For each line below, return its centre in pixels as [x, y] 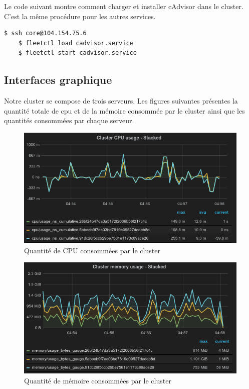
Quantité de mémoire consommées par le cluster [98, 380]
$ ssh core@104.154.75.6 [45, 33]
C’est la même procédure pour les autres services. [80, 16]
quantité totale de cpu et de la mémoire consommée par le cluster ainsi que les [124, 110]
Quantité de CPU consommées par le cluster [92, 250]
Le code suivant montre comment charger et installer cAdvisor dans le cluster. [124, 6]
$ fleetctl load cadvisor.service [76, 43]
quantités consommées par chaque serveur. [69, 120]
